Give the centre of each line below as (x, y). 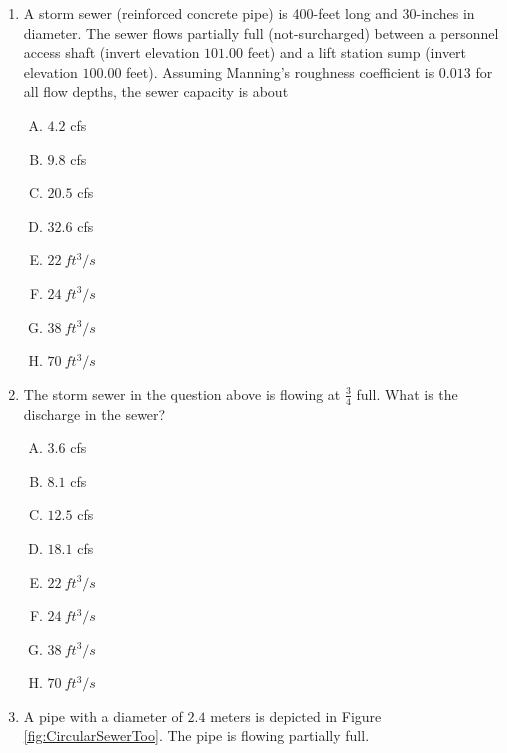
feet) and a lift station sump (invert (357, 52)
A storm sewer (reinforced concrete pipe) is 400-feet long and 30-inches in (249, 13)
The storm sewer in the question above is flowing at (182, 393)
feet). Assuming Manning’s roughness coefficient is (280, 71)
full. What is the (407, 393)
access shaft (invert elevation (111, 52)
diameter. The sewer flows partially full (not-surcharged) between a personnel (261, 32)
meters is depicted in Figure (296, 715)
